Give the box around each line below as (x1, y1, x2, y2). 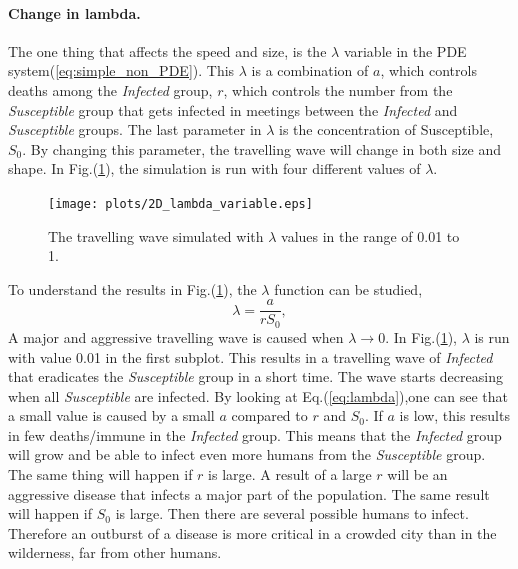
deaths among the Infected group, (8, 79, 213, 100)
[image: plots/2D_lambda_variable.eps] (48, 196, 313, 211)
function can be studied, (274, 278, 423, 299)
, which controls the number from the (223, 79, 453, 100)
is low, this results (399, 405, 510, 426)
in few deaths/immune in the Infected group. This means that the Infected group (8, 424, 502, 445)
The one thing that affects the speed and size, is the (8, 40, 327, 61)
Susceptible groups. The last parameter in (8, 119, 262, 140)
